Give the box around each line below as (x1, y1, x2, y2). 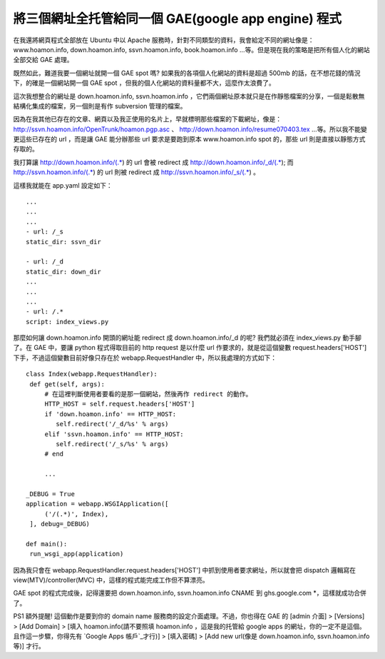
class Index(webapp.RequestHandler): (26, 370, 158, 378)
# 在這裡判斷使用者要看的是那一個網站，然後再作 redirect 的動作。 (44, 390, 252, 398)
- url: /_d (26, 258, 64, 266)
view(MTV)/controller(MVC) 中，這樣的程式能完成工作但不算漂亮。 (13, 575, 210, 585)
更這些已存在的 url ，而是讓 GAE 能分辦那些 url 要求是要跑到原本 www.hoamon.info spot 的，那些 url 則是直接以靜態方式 (13, 135, 366, 144)
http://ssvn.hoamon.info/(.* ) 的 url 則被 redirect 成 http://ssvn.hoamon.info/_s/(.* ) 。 (13, 168, 260, 176)
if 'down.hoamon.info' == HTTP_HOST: (44, 410, 177, 418)
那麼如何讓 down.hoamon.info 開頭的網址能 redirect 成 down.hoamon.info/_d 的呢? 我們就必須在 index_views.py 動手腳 (13, 333, 361, 342)
